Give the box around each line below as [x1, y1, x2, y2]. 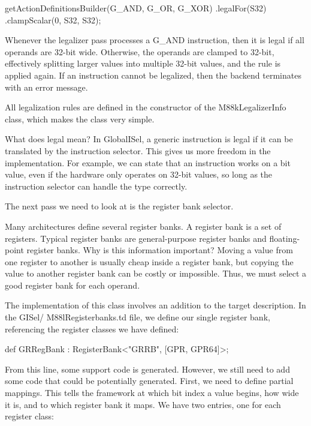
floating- [269, 232, 300, 244]
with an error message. [5, 80, 88, 93]
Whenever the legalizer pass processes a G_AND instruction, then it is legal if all [5, 34, 304, 46]
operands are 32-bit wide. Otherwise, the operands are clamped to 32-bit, [5, 45, 274, 58]
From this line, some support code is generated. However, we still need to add [5, 362, 290, 375]
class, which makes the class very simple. [5, 112, 155, 125]
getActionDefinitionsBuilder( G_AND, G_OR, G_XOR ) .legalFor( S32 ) [5, 2, 267, 14]
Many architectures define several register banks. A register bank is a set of [5, 220, 282, 232]
